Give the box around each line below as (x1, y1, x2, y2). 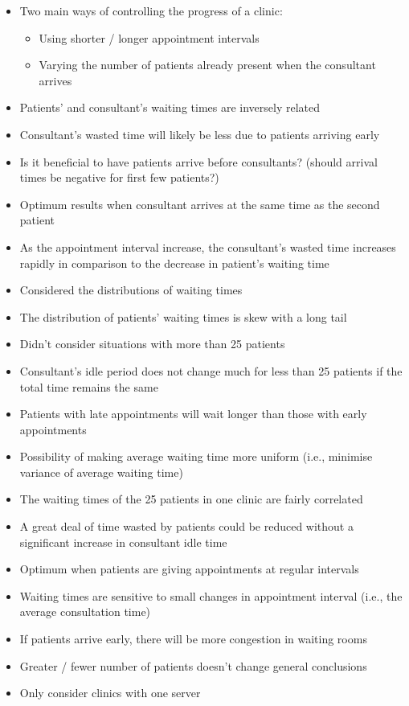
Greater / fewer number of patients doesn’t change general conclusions (19, 657, 367, 674)
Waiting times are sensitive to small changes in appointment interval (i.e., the (19, 587, 403, 604)
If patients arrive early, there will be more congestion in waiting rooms (19, 630, 367, 647)
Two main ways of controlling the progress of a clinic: (19, 2, 283, 18)
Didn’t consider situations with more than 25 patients (19, 335, 285, 352)
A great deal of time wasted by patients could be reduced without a (19, 518, 354, 535)
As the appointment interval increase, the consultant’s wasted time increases (19, 238, 396, 255)
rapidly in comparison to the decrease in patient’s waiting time (19, 254, 329, 271)
